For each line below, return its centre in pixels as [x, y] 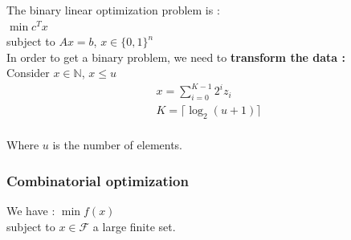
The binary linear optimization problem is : [113, 10]
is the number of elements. [118, 145]
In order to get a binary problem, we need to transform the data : [176, 57]
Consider [28, 73]
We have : [31, 210]
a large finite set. [134, 226]
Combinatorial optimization [98, 180]
